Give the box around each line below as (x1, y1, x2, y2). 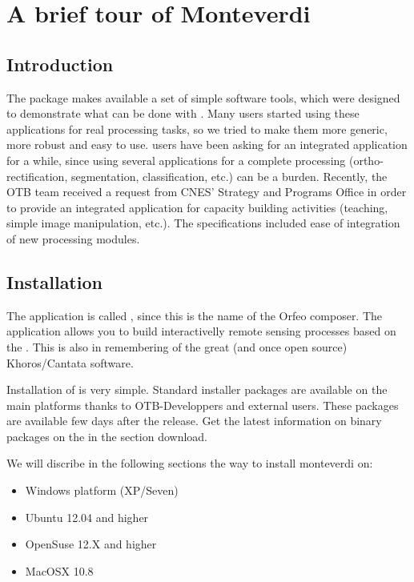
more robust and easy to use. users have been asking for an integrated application (6, 136, 408, 153)
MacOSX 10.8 (25, 562, 94, 579)
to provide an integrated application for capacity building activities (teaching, (6, 199, 388, 215)
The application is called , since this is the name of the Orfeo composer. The (6, 307, 383, 323)
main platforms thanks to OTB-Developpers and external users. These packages (6, 396, 399, 413)
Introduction (6, 51, 114, 76)
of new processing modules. (6, 230, 140, 247)
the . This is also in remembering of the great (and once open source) (6, 338, 348, 355)
